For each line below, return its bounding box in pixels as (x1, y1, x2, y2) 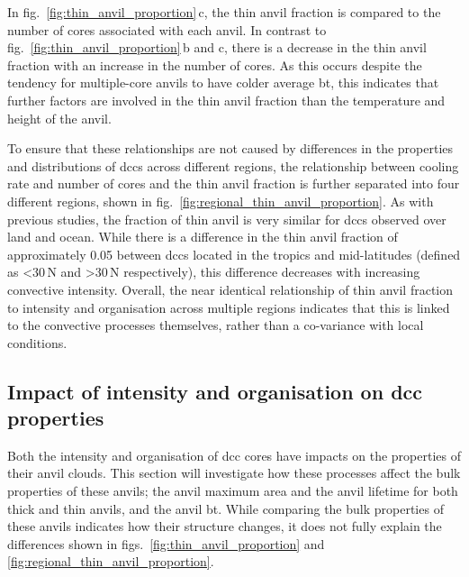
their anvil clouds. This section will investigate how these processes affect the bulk (7, 463, 461, 482)
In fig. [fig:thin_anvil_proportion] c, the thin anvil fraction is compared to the (7, 3, 441, 21)
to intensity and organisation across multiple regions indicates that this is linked (7, 298, 450, 316)
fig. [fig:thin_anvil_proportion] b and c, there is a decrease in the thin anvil (7, 38, 427, 57)
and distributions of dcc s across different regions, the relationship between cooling (7, 156, 459, 175)
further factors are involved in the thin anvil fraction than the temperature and (7, 90, 446, 109)
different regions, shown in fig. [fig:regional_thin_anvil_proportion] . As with (7, 191, 434, 210)
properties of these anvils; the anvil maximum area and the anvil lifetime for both (7, 481, 458, 500)
